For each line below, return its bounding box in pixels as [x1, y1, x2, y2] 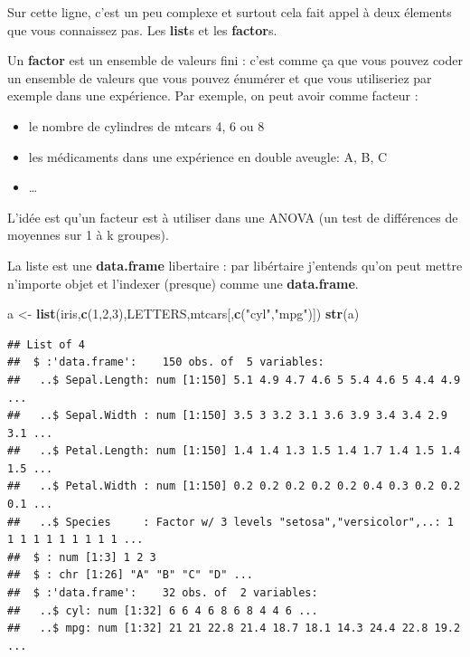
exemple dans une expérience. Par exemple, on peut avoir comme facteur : [7, 86, 418, 105]
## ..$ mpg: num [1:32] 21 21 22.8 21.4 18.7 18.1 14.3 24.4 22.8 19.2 [7, 622, 461, 635]
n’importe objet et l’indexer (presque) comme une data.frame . [7, 273, 359, 292]
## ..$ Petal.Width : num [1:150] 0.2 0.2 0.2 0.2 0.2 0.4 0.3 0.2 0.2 [7, 480, 461, 493]
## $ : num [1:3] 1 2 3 [7, 550, 156, 564]
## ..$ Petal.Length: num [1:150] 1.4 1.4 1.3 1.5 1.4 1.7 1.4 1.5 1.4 [7, 444, 461, 458]
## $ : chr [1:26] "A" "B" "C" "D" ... [7, 568, 254, 582]
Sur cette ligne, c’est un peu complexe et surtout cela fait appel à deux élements [7, 3, 452, 21]
